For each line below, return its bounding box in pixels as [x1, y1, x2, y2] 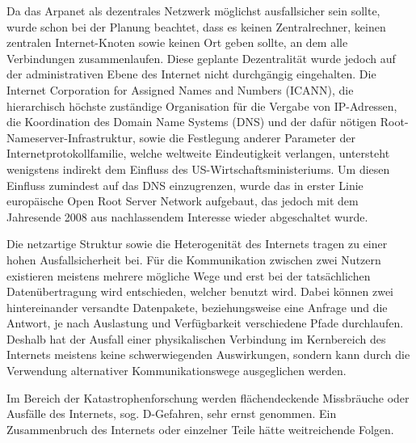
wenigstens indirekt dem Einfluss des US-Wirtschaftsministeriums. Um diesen [6, 160, 390, 177]
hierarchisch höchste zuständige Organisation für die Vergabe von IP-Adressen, [6, 97, 397, 114]
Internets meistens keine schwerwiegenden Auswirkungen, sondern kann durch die [6, 346, 410, 363]
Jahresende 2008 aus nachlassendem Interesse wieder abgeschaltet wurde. [6, 208, 368, 225]
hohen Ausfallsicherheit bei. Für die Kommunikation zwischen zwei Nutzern [6, 251, 381, 268]
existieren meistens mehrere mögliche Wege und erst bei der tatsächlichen [6, 267, 371, 284]
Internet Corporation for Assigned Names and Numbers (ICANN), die [6, 81, 354, 98]
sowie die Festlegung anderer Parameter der [139, 129, 355, 146]
